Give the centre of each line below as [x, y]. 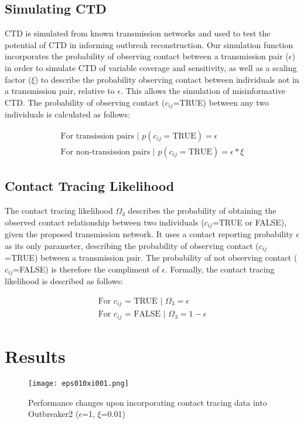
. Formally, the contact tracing [220, 269]
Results [35, 356]
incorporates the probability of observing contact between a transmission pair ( [147, 56]
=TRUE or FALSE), [250, 222]
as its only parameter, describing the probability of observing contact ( [132, 245]
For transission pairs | [100, 136]
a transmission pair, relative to [60, 91]
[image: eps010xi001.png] [78, 383]
